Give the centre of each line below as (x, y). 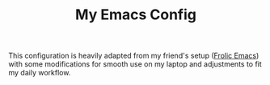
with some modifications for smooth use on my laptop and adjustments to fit (135, 64)
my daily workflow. (40, 73)
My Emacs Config (136, 15)
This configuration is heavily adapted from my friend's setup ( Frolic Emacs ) (134, 56)
